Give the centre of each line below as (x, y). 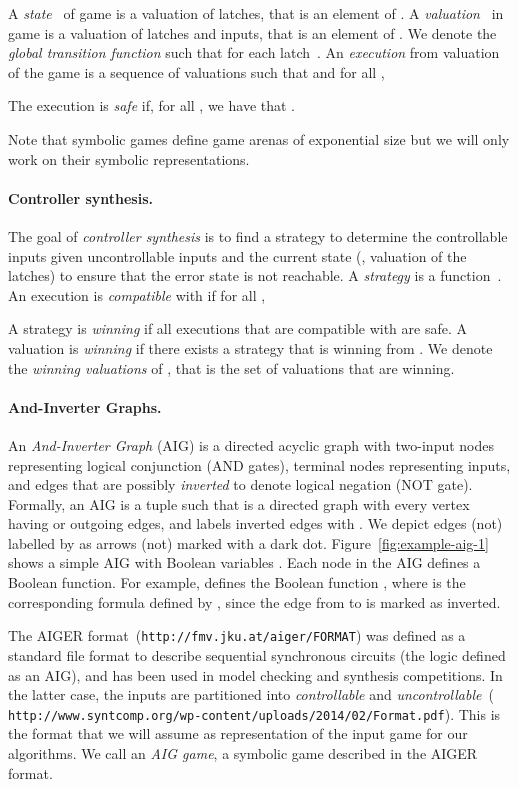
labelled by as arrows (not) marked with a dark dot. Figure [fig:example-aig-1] (248, 542)
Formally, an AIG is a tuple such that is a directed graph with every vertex (239, 503)
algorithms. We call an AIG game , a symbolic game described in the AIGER (243, 753)
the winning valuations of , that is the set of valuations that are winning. (231, 367)
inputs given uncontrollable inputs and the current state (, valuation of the (237, 255)
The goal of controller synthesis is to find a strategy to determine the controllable (258, 235)
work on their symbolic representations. (129, 158)
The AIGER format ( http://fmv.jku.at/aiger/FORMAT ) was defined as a (237, 635)
